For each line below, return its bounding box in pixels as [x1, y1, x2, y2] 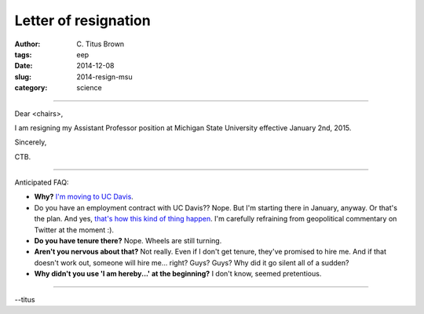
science [76, 83, 102, 93]
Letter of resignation [14, 12, 151, 29]
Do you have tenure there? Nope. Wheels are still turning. [34, 236, 222, 246]
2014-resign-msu [76, 71, 133, 82]
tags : [14, 49, 32, 59]
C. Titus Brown [76, 39, 125, 49]
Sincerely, [14, 137, 47, 147]
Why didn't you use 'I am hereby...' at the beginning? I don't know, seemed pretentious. [34, 269, 322, 279]
